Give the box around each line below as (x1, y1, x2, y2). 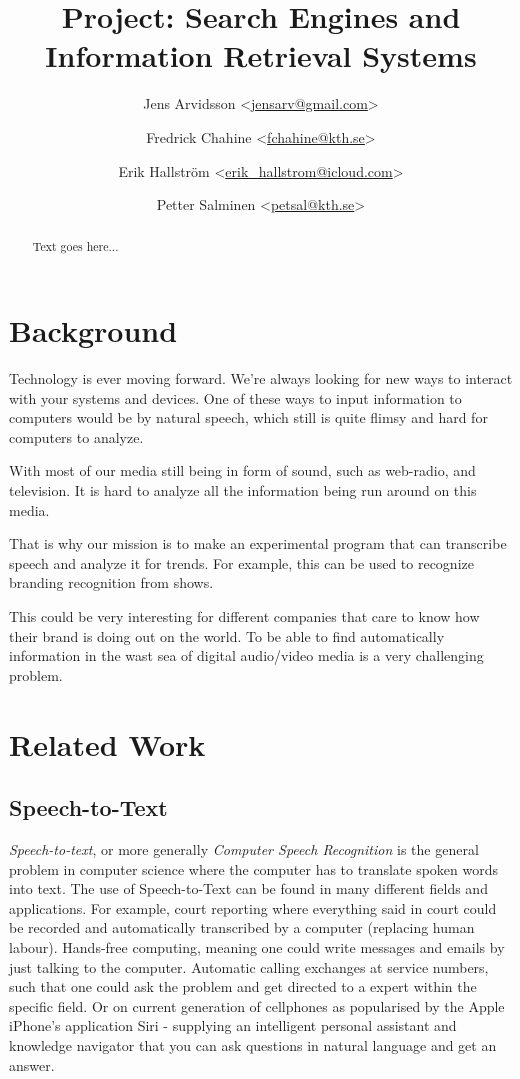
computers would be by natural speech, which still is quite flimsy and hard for (9, 407, 488, 428)
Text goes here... (32, 238, 119, 255)
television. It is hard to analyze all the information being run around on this (9, 480, 477, 501)
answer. (9, 1054, 55, 1075)
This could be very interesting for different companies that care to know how (9, 606, 480, 627)
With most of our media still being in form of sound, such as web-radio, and (9, 460, 476, 481)
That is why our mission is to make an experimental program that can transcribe (9, 533, 507, 554)
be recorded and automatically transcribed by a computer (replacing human (9, 917, 475, 938)
